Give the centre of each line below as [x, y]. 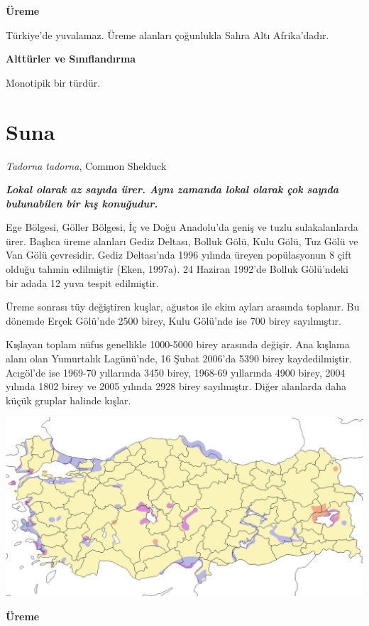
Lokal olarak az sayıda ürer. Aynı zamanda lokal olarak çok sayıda [172, 189]
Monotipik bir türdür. [53, 82]
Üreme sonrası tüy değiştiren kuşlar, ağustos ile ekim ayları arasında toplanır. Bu [183, 307]
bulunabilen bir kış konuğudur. [82, 203]
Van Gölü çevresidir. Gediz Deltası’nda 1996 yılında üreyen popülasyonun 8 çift [179, 255]
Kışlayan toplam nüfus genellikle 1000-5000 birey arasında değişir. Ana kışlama [178, 344]
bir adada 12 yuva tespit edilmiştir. [82, 282]
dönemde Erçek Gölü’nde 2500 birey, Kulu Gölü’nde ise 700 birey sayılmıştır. [174, 320]
